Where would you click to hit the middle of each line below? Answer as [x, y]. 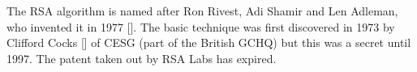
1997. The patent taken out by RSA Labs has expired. [142, 58]
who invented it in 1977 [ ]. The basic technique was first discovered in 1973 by [201, 26]
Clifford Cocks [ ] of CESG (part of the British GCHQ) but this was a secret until [209, 42]
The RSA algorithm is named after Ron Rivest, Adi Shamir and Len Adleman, [202, 11]
